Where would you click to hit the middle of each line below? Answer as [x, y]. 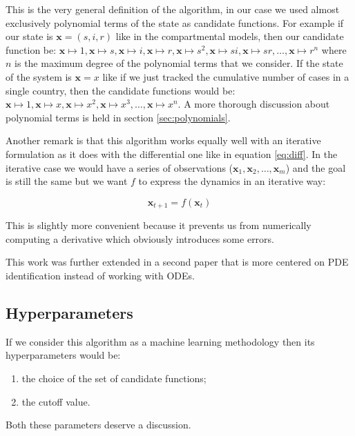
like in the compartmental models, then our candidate [230, 36]
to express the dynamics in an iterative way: [232, 181]
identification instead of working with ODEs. [100, 275]
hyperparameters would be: [63, 355]
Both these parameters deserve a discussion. [98, 425]
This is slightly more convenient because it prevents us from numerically [159, 225]
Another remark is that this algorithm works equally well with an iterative [163, 140]
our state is [29, 36]
